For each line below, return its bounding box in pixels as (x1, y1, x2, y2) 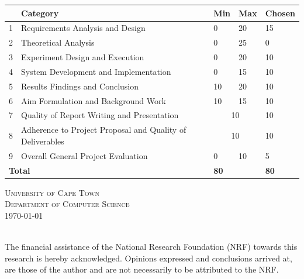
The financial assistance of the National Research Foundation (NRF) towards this (5, 240, 298, 252)
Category (21, 6, 59, 19)
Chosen (265, 6, 295, 19)
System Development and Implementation (21, 65, 171, 77)
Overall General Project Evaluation (21, 149, 148, 161)
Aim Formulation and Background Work (21, 94, 166, 106)
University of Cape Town (5, 186, 100, 198)
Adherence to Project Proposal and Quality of (21, 123, 186, 136)
